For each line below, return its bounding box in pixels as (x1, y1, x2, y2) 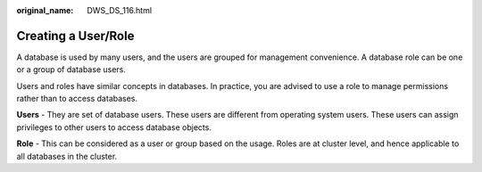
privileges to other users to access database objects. (16, 121, 212, 133)
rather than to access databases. (16, 94, 138, 104)
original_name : (16, 5, 74, 15)
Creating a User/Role (16, 28, 135, 44)
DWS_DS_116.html (87, 5, 152, 15)
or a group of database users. (16, 64, 127, 75)
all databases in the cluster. (16, 151, 118, 161)
